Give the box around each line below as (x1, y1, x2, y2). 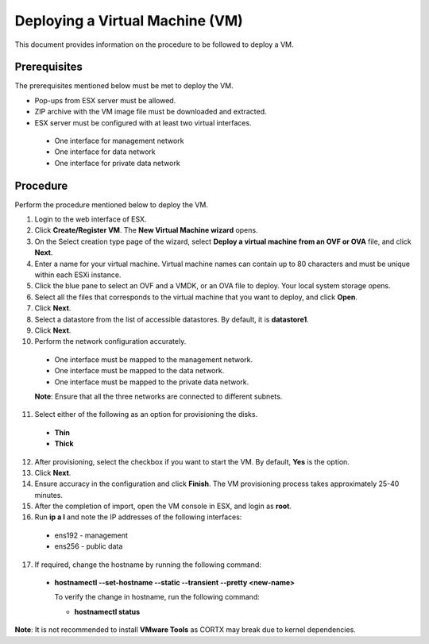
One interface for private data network (54, 158, 180, 168)
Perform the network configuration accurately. (34, 337, 187, 346)
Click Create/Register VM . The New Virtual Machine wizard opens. (34, 226, 258, 235)
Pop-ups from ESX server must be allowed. (34, 95, 176, 105)
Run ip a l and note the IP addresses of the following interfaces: (34, 512, 242, 522)
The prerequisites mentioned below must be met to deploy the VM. (14, 81, 234, 91)
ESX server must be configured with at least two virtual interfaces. (34, 118, 252, 127)
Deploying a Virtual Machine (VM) (14, 12, 244, 29)
